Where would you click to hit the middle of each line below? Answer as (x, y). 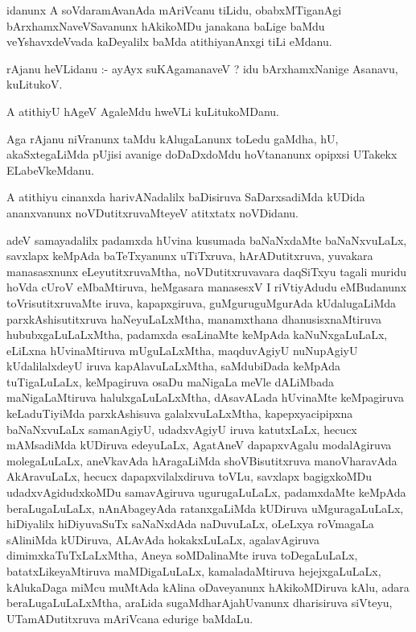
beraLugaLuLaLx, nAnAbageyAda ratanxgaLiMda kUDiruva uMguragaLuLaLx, (205, 508)
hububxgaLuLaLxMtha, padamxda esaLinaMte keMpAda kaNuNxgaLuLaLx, (197, 335)
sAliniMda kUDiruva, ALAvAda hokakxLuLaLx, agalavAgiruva (163, 539)
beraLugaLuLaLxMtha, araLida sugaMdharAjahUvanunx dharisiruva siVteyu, (200, 603)
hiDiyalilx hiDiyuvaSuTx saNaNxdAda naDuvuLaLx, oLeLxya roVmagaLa (190, 524)
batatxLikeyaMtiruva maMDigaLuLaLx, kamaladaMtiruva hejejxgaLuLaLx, (194, 571)
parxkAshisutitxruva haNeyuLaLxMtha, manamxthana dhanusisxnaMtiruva (194, 318)
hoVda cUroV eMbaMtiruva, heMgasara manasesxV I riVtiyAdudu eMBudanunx (207, 287)
